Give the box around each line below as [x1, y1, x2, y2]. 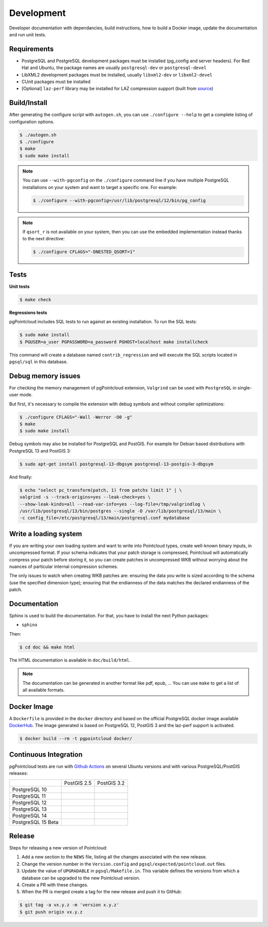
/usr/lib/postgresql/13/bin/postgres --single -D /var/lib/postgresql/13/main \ [19, 508, 221, 514]
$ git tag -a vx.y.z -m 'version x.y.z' [19, 902, 119, 908]
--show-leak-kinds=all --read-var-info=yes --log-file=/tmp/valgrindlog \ [19, 501, 206, 507]
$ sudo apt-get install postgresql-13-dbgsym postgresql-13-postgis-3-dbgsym [19, 461, 213, 467]
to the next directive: [22, 236, 65, 242]
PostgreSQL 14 [12, 812, 47, 819]
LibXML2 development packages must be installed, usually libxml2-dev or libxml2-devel [21, 72, 213, 78]
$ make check [19, 296, 52, 302]
